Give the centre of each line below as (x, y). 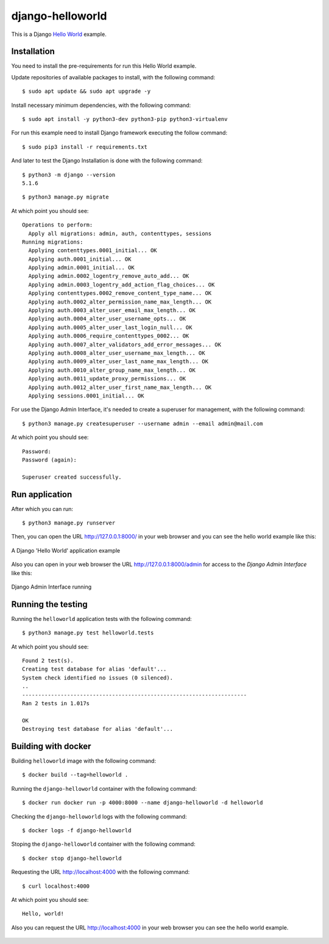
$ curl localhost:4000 (56, 886)
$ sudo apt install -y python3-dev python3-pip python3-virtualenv (125, 119)
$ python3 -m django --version (69, 175)
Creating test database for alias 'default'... (94, 669)
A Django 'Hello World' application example (66, 550)
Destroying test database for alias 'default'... (98, 729)
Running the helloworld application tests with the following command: (101, 619)
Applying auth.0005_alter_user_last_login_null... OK (110, 327)
